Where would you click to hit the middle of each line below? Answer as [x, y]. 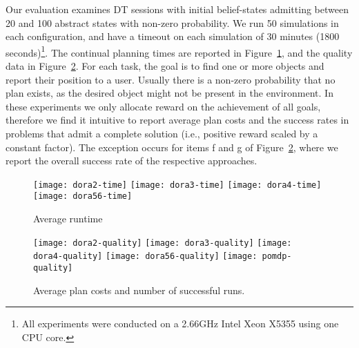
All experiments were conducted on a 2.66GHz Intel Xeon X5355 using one [180, 323]
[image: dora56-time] [83, 196]
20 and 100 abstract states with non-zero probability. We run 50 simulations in [172, 22]
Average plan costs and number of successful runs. [139, 290]
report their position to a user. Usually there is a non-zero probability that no [171, 79]
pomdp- [277, 257]
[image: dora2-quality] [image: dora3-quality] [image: [163, 243]
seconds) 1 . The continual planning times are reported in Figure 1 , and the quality [179, 51]
